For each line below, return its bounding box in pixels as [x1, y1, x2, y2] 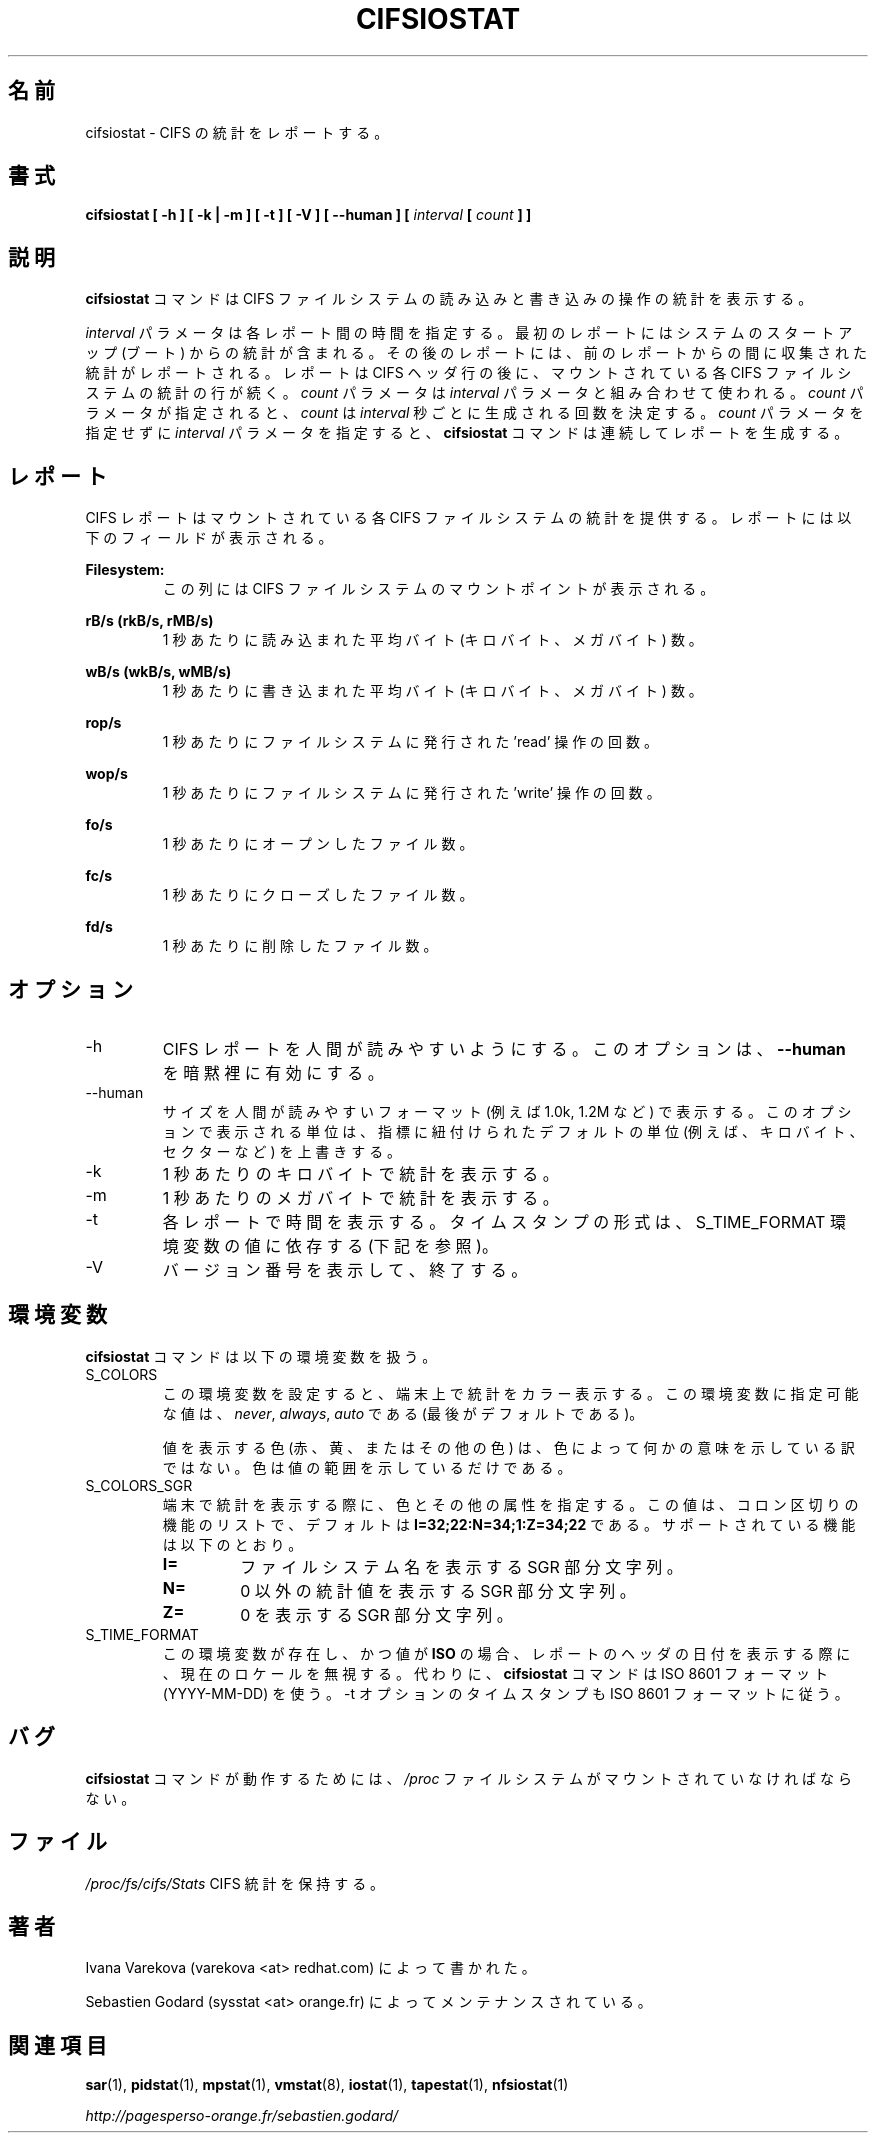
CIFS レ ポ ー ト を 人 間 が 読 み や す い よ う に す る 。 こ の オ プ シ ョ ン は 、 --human [162, 1038, 846, 1059]
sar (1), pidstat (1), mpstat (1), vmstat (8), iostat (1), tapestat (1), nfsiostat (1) [85, 2076, 569, 2094]
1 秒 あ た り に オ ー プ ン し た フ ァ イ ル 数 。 [162, 835, 474, 853]
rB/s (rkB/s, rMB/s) [85, 612, 214, 630]
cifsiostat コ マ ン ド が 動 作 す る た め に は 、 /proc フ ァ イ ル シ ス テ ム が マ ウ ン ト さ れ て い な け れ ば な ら [85, 1769, 852, 1787]
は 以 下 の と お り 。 [162, 1535, 303, 1553]
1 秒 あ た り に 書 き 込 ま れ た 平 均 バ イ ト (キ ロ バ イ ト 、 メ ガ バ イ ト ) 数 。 [162, 682, 703, 700]
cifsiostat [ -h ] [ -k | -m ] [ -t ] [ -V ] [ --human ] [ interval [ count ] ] [85, 206, 532, 224]
